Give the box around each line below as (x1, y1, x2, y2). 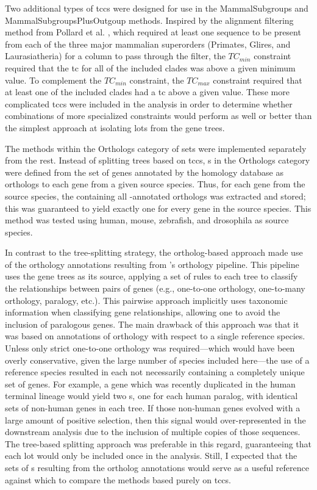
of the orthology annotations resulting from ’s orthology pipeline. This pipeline (5, 258, 299, 270)
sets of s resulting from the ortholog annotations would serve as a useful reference (5, 461, 309, 474)
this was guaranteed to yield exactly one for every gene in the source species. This (5, 201, 312, 214)
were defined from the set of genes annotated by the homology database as (5, 165, 283, 178)
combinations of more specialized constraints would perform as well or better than (5, 109, 312, 122)
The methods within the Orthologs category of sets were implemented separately (5, 142, 307, 154)
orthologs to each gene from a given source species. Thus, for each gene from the (5, 178, 305, 190)
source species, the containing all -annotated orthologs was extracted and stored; (5, 189, 306, 202)
